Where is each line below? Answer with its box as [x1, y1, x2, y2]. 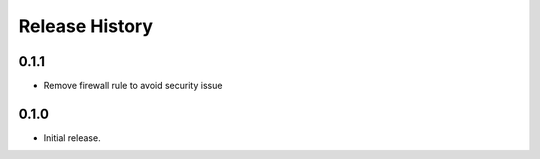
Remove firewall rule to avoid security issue [43, 80, 223, 92]
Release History [18, 15, 154, 37]
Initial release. [43, 131, 101, 144]
